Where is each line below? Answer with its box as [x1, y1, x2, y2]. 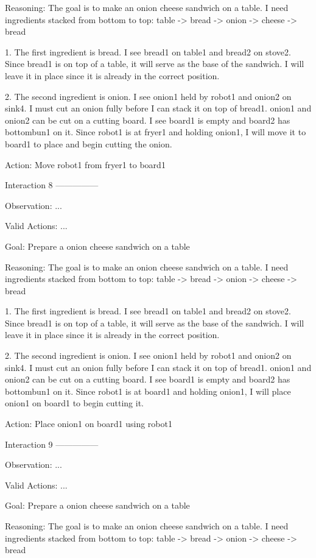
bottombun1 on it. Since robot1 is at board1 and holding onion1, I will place [5, 384, 291, 397]
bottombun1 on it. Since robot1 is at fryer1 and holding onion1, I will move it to [5, 125, 306, 138]
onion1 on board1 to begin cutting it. [5, 397, 144, 409]
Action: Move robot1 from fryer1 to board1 [5, 158, 166, 171]
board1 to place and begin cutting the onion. [5, 137, 172, 150]
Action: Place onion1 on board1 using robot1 [5, 417, 172, 430]
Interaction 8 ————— [5, 178, 99, 191]
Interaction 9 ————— [5, 437, 99, 450]
